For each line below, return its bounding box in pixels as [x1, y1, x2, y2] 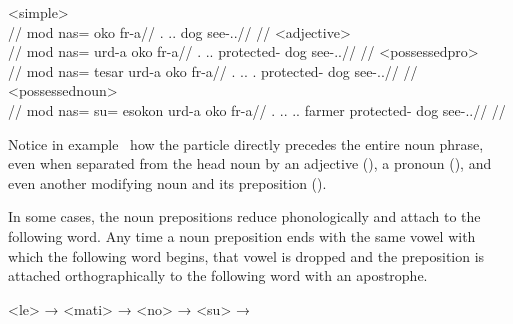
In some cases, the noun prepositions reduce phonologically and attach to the [8, 206, 481, 227]
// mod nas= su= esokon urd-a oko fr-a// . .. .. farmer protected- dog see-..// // [8, 99, 506, 120]
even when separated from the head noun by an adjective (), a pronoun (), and [8, 153, 492, 174]
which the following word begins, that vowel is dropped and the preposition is [8, 245, 485, 266]
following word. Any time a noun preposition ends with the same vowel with [8, 225, 476, 246]
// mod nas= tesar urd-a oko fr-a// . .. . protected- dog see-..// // [8, 60, 418, 81]
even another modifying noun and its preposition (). [8, 172, 327, 193]
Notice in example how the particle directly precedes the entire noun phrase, [8, 133, 484, 154]
